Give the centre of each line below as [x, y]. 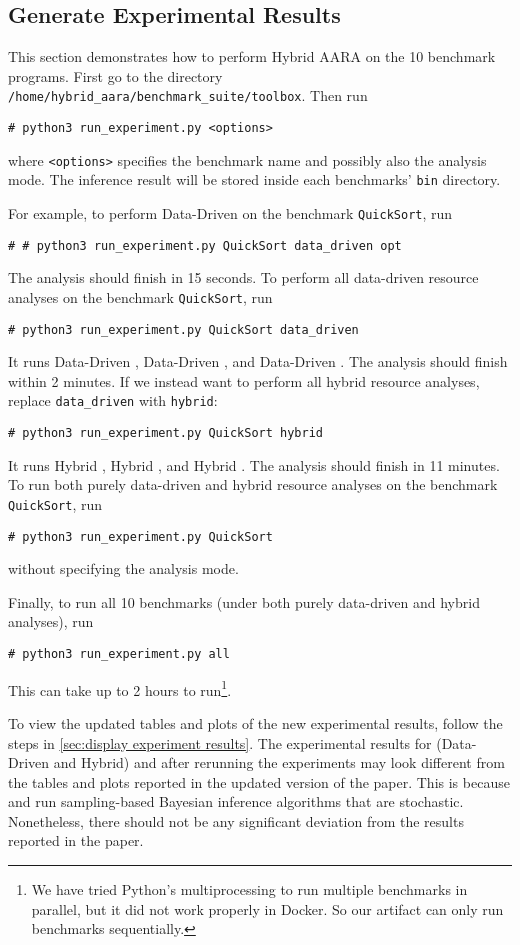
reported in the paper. [76, 840]
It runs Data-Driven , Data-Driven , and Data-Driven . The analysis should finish [258, 361]
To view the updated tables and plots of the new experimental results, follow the [255, 722]
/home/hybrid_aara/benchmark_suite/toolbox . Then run [188, 95]
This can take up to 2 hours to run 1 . [120, 688]
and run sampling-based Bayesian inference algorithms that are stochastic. [236, 801]
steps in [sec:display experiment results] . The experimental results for [220, 742]
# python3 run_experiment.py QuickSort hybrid [165, 433]
